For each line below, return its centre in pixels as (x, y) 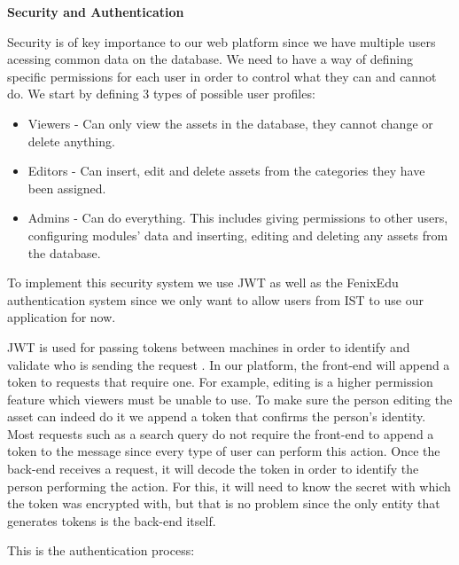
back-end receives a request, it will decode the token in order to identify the (213, 469)
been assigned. (67, 188)
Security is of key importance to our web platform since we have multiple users (222, 41)
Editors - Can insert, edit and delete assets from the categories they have (226, 171)
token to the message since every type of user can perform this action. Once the (224, 451)
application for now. (62, 317)
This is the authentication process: (101, 550)
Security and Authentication (96, 12)
